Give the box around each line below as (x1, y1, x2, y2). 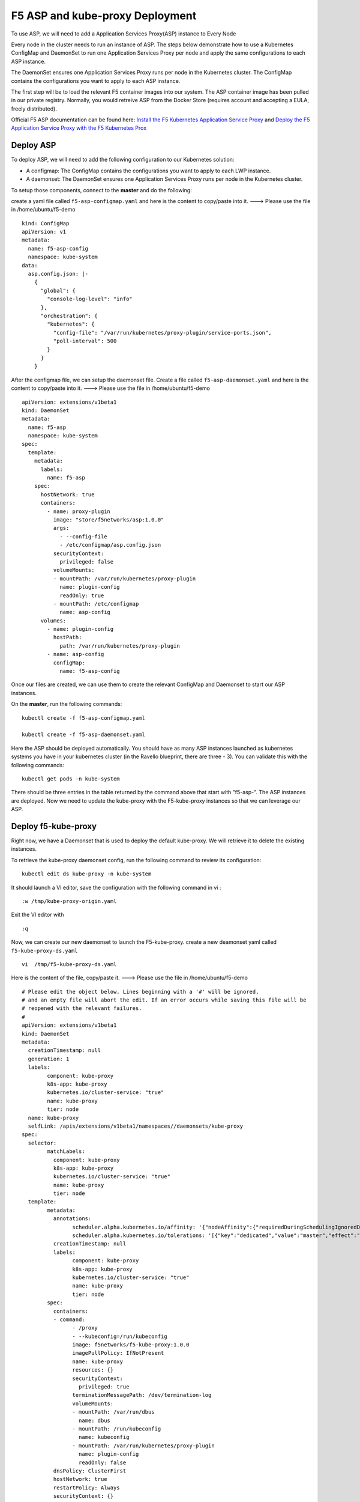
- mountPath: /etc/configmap (53, 600, 139, 607)
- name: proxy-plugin (47, 508, 111, 515)
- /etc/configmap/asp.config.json (59, 541, 161, 549)
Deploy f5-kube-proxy (11, 821, 97, 832)
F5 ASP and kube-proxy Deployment (11, 9, 197, 22)
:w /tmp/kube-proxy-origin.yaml (22, 898, 117, 904)
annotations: (53, 1215, 92, 1222)
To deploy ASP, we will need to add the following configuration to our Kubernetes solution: (11, 156, 235, 163)
